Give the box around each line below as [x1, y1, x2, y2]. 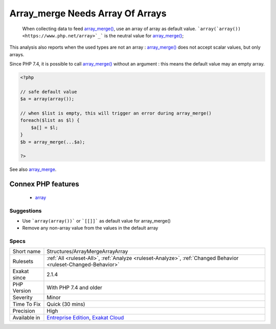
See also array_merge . [9, 166, 57, 172]
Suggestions [9, 207, 42, 214]
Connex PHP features [9, 180, 79, 189]
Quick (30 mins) [47, 301, 85, 308]
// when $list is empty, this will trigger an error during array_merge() [20, 111, 212, 116]
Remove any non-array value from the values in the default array [22, 225, 158, 231]
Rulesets [12, 258, 33, 265]
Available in [12, 314, 40, 321]
